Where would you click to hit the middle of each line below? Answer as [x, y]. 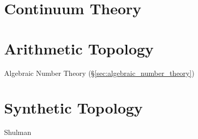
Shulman [18, 132]
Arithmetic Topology [79, 48]
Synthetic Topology [74, 108]
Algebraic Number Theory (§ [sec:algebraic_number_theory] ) [99, 73]
